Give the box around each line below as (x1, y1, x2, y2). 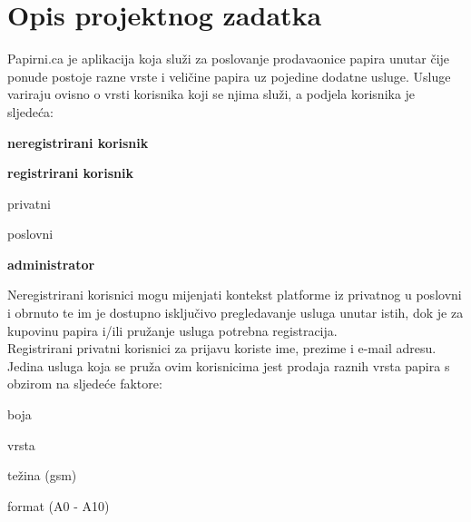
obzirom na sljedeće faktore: (7, 374, 162, 393)
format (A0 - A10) (7, 496, 110, 515)
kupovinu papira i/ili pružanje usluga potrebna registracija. (7, 320, 338, 340)
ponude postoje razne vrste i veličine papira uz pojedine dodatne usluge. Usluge (7, 66, 451, 85)
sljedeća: (7, 102, 54, 121)
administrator (7, 254, 95, 273)
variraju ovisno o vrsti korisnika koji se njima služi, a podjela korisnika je (7, 84, 416, 103)
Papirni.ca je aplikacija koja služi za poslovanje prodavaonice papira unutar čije (7, 49, 450, 68)
